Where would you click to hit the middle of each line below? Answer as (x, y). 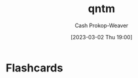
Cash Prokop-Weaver (102, 25)
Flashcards (34, 68)
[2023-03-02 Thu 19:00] (102, 37)
